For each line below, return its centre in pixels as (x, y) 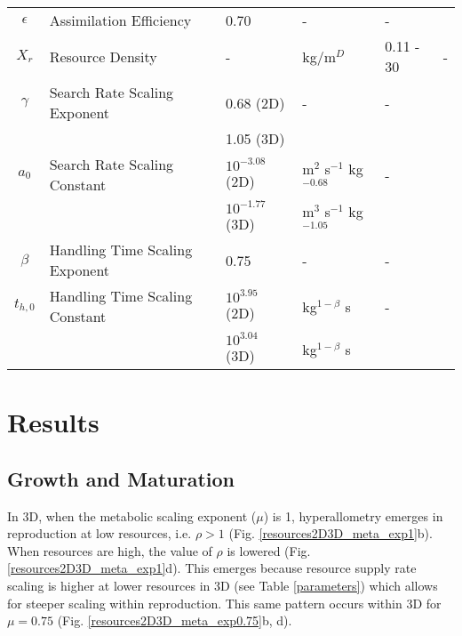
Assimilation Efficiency (120, 20)
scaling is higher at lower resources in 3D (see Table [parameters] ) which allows (223, 585)
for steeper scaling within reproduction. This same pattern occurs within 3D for (224, 603)
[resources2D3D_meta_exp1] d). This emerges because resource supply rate (212, 568)
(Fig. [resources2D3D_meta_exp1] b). (331, 533)
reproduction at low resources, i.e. (100, 533)
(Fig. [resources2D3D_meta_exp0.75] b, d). (175, 620)
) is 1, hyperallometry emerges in (353, 515)
